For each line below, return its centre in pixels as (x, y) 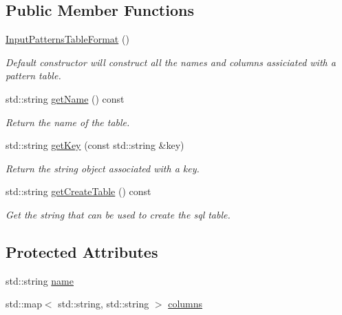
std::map (24, 304)
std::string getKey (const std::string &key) (95, 145)
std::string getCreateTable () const (78, 191)
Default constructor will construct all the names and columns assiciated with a (171, 62)
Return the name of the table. (68, 122)
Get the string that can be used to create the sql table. (118, 214)
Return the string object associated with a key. (103, 168)
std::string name (40, 280)
